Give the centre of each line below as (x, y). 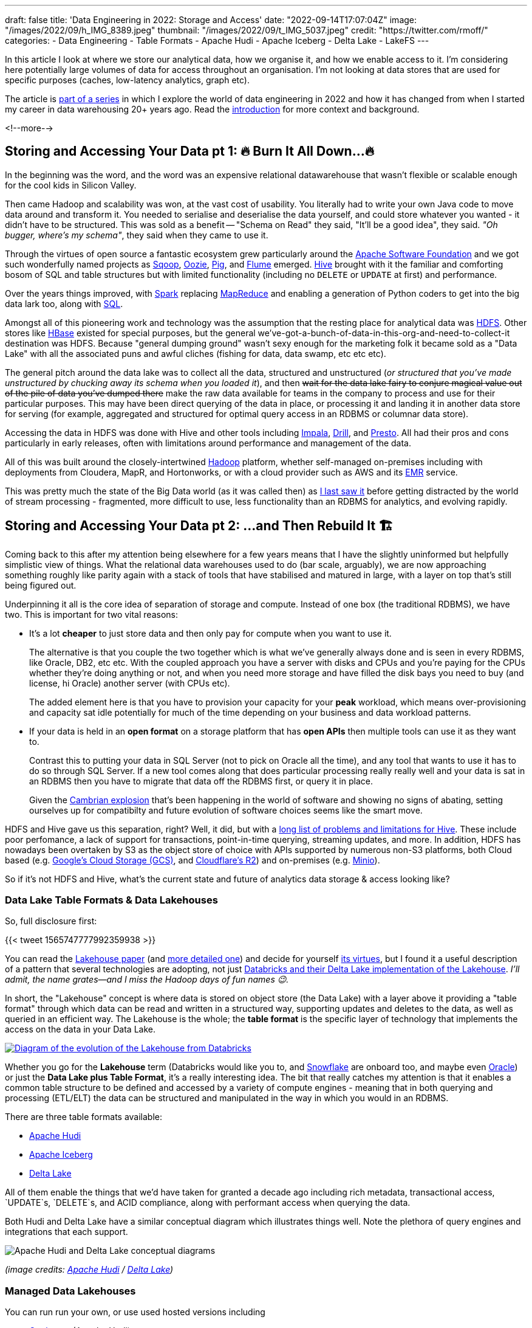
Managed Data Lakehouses (70, 1291)
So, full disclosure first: (51, 921)
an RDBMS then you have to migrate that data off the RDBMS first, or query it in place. (201, 781)
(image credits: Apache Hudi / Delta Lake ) (89, 1270)
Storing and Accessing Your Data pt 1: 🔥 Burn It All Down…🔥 (190, 151)
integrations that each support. (66, 1232)
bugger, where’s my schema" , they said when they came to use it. (137, 235)
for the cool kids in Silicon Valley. (71, 185)
